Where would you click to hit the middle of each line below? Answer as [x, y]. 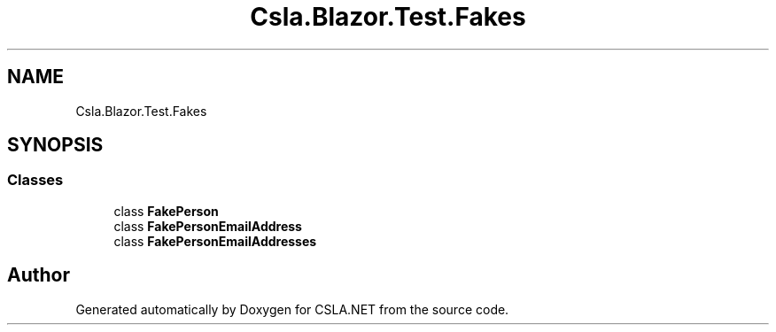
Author [39, 275]
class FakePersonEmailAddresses [215, 241]
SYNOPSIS [55, 145]
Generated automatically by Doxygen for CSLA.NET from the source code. [292, 309]
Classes [35, 180]
